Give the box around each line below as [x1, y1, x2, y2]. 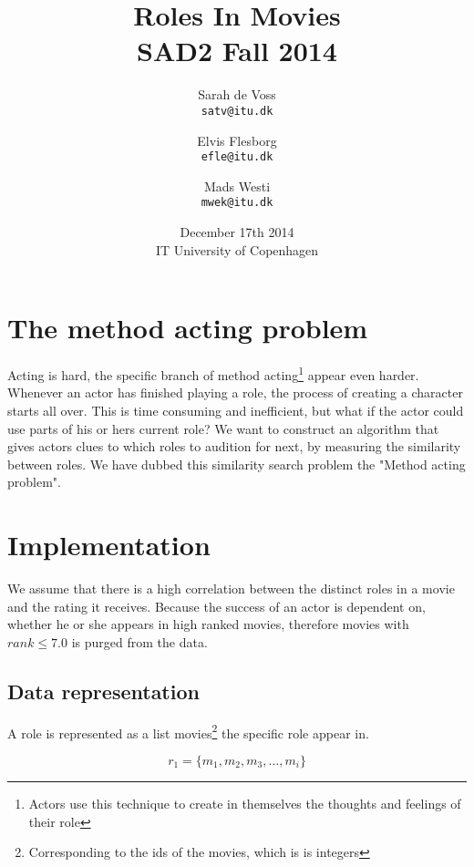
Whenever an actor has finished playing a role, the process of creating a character [7, 383, 463, 402]
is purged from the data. [71, 632, 208, 651]
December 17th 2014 [180, 222, 294, 242]
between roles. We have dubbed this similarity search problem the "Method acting [7, 454, 466, 473]
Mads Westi [203, 176, 271, 195]
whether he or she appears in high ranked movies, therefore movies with [7, 614, 409, 634]
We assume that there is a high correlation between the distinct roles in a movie [7, 579, 455, 598]
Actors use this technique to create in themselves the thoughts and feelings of [28, 793, 461, 812]
